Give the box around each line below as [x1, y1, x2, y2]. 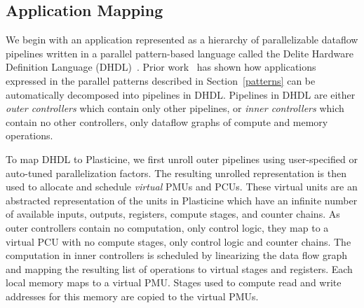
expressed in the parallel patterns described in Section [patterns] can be [6, 73, 316, 87]
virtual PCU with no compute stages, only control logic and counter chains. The [6, 234, 351, 248]
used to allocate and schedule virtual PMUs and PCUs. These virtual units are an [6, 179, 358, 194]
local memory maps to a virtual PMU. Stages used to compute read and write [6, 275, 342, 290]
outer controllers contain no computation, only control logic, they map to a [6, 220, 329, 234]
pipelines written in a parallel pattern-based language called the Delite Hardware [6, 45, 354, 60]
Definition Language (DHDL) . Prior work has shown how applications [6, 59, 316, 74]
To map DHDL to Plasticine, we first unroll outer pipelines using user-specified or [6, 151, 358, 166]
